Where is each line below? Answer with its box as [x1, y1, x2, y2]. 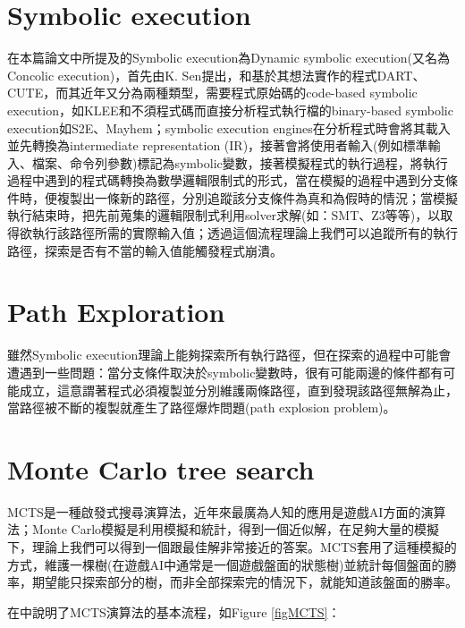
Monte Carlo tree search [7, 450, 315, 487]
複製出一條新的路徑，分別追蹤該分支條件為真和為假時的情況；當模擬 [56, 188, 458, 207]
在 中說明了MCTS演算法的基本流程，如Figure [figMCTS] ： [7, 602, 341, 621]
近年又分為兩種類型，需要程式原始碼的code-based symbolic [80, 83, 418, 102]
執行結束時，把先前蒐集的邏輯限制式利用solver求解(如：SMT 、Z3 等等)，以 [7, 206, 441, 225]
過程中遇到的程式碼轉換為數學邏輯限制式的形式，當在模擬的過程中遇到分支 [7, 171, 445, 190]
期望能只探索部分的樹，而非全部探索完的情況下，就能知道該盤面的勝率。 [31, 573, 458, 591]
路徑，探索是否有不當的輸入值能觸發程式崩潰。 [7, 241, 283, 259]
